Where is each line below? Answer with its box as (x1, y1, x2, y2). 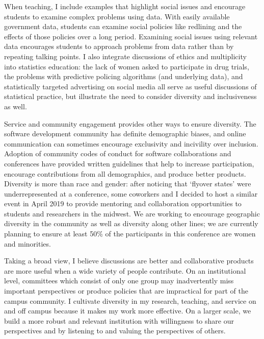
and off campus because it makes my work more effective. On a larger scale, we (4, 305, 251, 316)
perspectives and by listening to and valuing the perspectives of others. (4, 325, 226, 336)
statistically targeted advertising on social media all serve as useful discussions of (4, 81, 257, 91)
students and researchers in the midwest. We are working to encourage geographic (4, 208, 260, 219)
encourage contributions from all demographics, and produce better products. (4, 168, 246, 179)
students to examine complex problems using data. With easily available (4, 11, 230, 21)
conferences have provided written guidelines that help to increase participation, (4, 158, 254, 168)
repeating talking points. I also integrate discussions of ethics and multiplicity (4, 51, 247, 61)
